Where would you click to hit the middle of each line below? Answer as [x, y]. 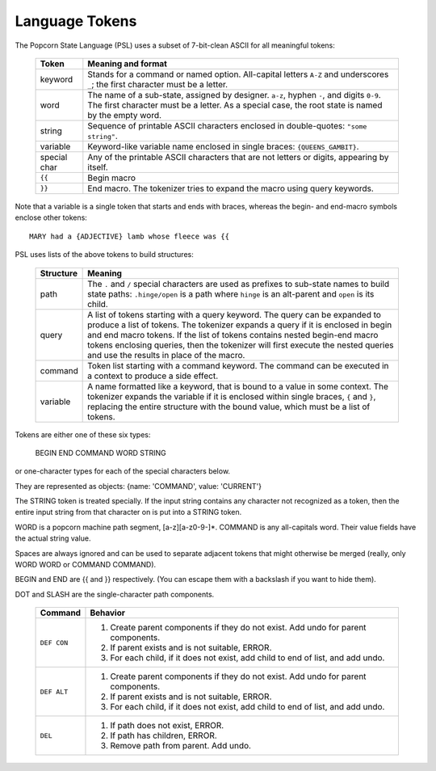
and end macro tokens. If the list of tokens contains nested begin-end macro [233, 335]
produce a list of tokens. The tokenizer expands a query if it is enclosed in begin [240, 325]
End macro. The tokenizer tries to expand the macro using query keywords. [231, 188]
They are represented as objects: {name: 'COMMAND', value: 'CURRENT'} [138, 486]
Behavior [107, 613]
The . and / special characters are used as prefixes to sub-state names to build [239, 284]
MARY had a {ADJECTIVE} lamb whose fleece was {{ [130, 236]
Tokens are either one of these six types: [83, 434]
